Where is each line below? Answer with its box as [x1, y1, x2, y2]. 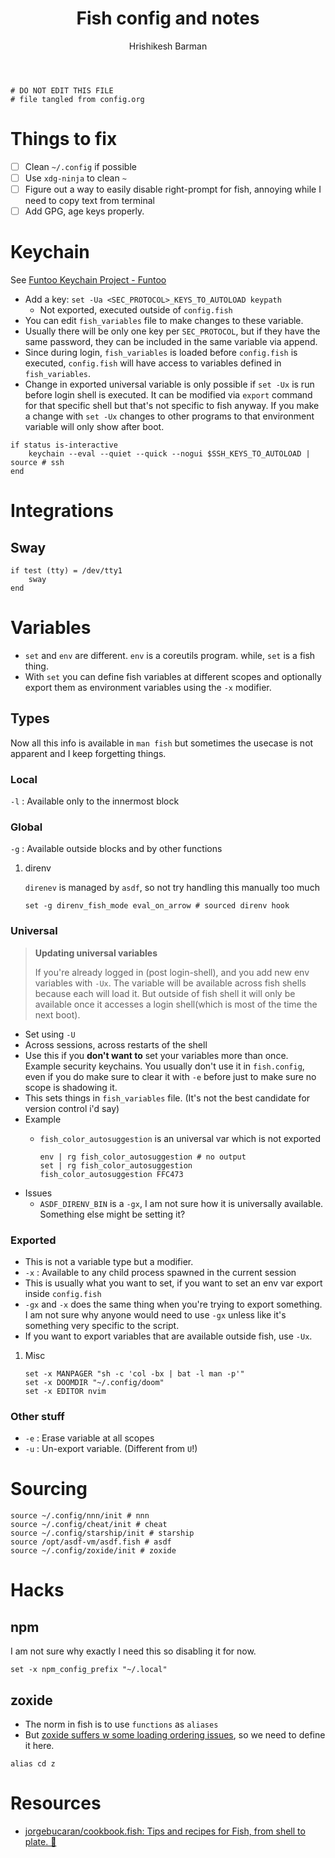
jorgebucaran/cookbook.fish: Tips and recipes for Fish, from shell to [24, 1825, 306, 1837]
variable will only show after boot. [24, 421, 165, 433]
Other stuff [10, 1409, 65, 1423]
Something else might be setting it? [39, 1208, 186, 1220]
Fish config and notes [76, 7, 260, 30]
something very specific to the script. [24, 1320, 180, 1331]
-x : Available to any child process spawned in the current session [24, 1267, 297, 1278]
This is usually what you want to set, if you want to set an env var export [24, 1277, 323, 1289]
